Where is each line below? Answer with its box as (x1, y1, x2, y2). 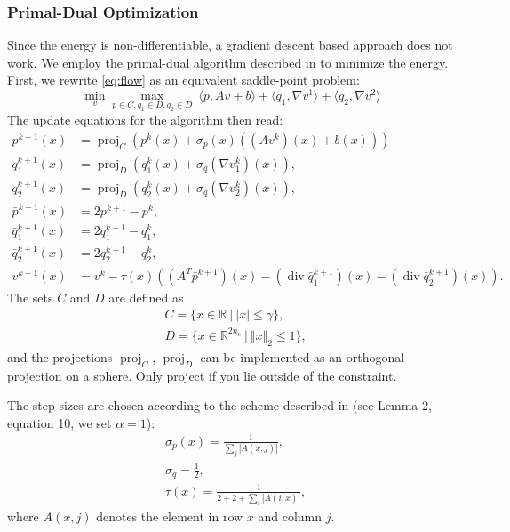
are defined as (108, 287, 184, 306)
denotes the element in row (96, 506, 243, 525)
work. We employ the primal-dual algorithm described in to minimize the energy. (7, 52, 449, 71)
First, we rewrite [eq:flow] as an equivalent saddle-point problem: (7, 70, 360, 89)
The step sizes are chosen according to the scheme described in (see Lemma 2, (7, 396, 432, 415)
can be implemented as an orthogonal (200, 347, 405, 366)
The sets (7, 287, 53, 306)
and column (258, 506, 323, 525)
